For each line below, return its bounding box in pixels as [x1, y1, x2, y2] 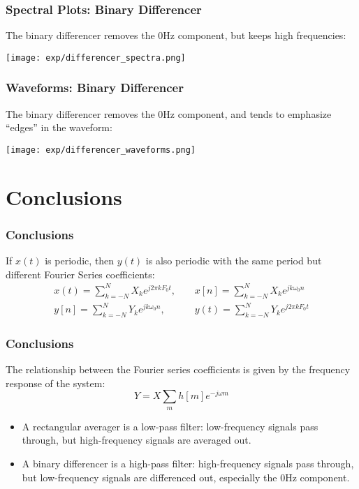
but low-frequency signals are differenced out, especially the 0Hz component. [22, 469, 350, 484]
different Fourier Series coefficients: [6, 266, 155, 281]
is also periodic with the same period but [145, 253, 322, 268]
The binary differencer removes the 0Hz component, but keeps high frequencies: [6, 28, 346, 43]
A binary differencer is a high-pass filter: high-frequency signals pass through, [22, 456, 354, 471]
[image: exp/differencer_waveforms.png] [6, 144, 196, 155]
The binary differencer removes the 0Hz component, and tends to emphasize [6, 106, 332, 121]
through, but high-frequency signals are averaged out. [22, 432, 251, 447]
